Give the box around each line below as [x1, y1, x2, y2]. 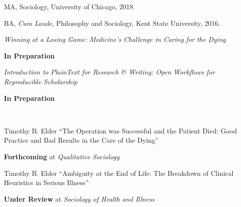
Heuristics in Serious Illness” [4, 177, 89, 188]
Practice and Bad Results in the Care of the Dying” [4, 135, 158, 145]
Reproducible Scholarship [4, 76, 78, 86]
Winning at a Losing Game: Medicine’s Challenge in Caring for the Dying [4, 34, 226, 44]
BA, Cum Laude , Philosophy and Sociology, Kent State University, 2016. [4, 18, 221, 28]
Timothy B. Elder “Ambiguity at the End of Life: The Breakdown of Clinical [4, 168, 234, 178]
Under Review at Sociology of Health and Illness [4, 193, 155, 204]
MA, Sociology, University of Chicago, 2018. [4, 1, 135, 11]
